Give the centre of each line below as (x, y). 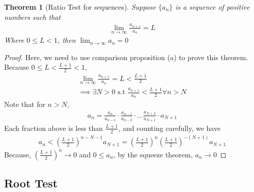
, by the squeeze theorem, (153, 154)
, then (67, 40)
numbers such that (33, 17)
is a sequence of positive (213, 7)
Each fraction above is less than (54, 128)
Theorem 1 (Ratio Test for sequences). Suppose (80, 7)
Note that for (25, 104)
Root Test (31, 183)
